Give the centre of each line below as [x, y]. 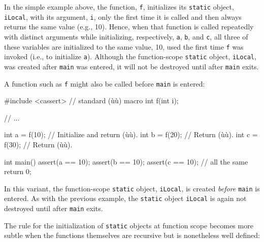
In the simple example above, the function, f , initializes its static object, [119, 7]
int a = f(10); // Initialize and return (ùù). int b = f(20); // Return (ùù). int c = [131, 134]
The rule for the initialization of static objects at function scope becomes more [129, 225]
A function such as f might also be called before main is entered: [105, 83]
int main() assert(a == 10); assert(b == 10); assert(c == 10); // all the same [126, 161]
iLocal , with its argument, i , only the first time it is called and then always [123, 16]
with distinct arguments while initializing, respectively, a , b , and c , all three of [126, 36]
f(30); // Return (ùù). [38, 144]
